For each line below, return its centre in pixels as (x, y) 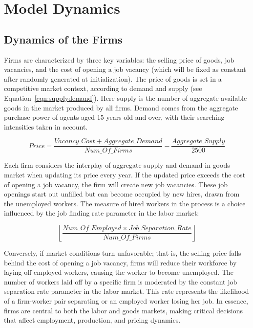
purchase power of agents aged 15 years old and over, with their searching (114, 117)
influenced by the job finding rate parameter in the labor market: (102, 213)
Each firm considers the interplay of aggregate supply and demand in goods (117, 165)
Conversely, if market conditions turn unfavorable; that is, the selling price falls (123, 252)
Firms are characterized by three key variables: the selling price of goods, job (119, 59)
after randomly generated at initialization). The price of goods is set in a (113, 78)
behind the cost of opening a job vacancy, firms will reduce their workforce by (120, 262)
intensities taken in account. (46, 126)
